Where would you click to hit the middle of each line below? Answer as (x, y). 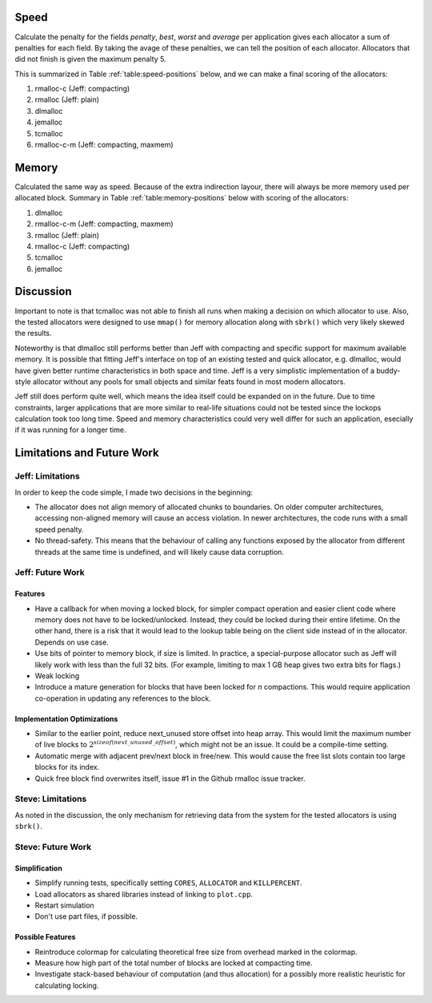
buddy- (388, 370)
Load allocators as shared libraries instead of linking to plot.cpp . (144, 894)
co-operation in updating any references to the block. (123, 698)
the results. (33, 334)
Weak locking (57, 675)
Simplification (39, 868)
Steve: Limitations (51, 799)
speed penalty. (59, 529)
